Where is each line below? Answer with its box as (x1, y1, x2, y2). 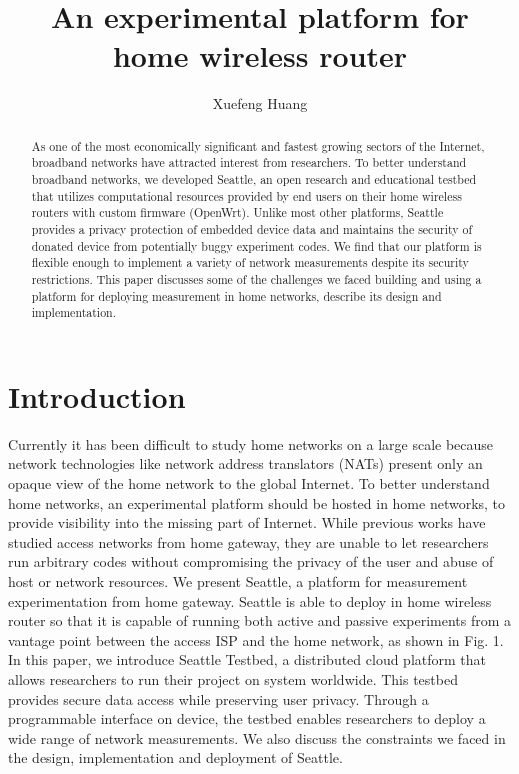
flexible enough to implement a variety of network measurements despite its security (31, 254, 469, 271)
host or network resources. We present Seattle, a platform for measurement (8, 571, 468, 592)
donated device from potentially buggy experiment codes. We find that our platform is (31, 237, 482, 254)
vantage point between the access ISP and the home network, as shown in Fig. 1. (8, 629, 504, 650)
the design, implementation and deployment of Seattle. (8, 747, 343, 768)
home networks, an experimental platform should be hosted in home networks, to (8, 492, 506, 513)
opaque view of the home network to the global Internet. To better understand (8, 473, 490, 494)
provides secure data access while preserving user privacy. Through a (8, 688, 429, 709)
